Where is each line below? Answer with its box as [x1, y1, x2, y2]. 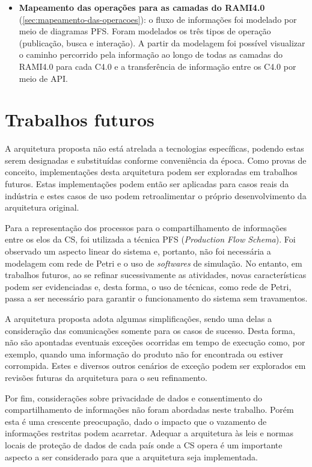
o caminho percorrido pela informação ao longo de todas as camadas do [19, 48, 283, 61]
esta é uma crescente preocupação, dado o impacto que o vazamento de [5, 415, 267, 427]
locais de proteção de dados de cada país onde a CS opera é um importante [5, 438, 283, 451]
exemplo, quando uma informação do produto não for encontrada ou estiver [5, 347, 284, 360]
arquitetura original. [5, 201, 79, 214]
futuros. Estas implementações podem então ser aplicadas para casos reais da [5, 178, 289, 190]
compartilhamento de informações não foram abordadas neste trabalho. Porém [5, 403, 294, 416]
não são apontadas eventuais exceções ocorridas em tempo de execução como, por [5, 336, 305, 348]
